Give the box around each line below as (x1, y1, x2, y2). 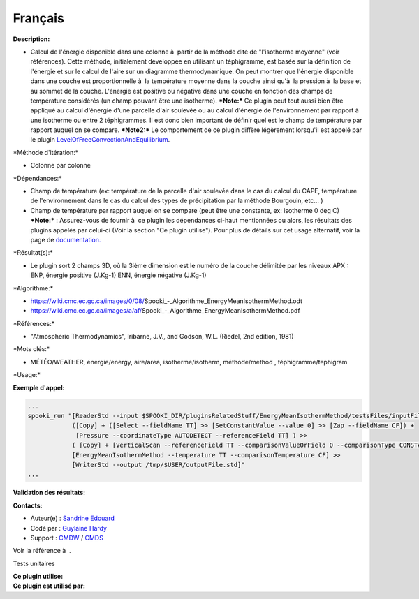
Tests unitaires (13, 559, 55, 568)
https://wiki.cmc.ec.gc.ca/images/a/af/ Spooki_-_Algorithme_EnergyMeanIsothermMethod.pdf (30, 306, 300, 315)
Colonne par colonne (30, 161, 91, 170)
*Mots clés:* (13, 345, 50, 353)
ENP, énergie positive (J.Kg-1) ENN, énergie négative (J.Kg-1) (30, 271, 207, 279)
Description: (13, 35, 50, 43)
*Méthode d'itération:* (13, 148, 79, 156)
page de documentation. (30, 235, 101, 244)
